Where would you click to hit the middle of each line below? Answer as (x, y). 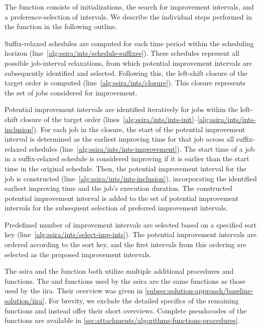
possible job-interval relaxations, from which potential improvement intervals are (128, 63)
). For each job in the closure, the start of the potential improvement (139, 129)
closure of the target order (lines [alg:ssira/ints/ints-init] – (109, 119)
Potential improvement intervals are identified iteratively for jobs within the (121, 109)
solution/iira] (25, 301)
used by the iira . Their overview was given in (74, 291)
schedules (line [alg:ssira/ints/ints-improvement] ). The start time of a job (142, 148)
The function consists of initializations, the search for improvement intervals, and (129, 7)
